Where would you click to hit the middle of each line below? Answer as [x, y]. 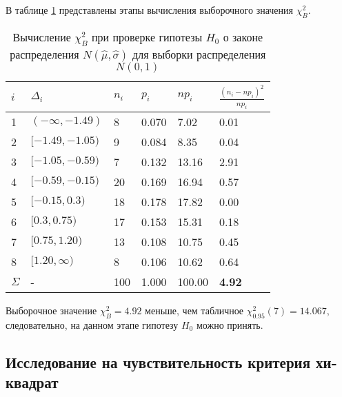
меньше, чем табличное [194, 310]
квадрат [32, 382]
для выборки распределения [199, 54]
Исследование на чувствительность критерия [158, 362]
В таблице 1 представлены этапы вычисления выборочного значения [149, 10]
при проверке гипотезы [147, 37]
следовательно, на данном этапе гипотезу [92, 324]
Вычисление [42, 37]
